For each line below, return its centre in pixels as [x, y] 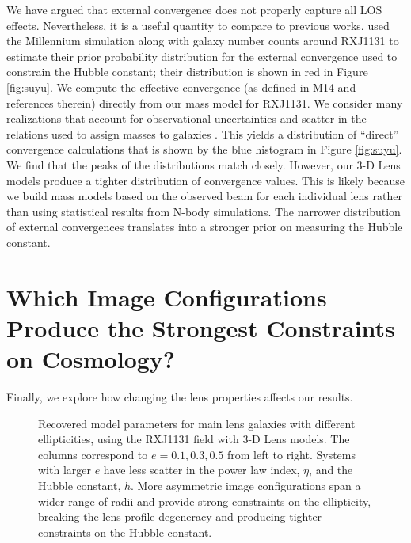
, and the [331, 470]
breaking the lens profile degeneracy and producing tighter [180, 516]
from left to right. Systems [292, 454]
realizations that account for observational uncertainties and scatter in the [186, 118]
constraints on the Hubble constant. [125, 532]
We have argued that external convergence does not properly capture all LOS [194, 9]
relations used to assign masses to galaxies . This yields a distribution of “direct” [203, 133]
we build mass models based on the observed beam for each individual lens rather [204, 196]
